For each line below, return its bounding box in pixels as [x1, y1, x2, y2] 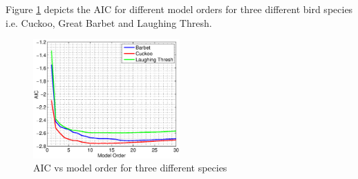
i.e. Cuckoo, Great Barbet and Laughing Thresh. [6, 15, 212, 30]
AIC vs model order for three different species [33, 160, 227, 175]
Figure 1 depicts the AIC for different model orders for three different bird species [6, 2, 353, 16]
